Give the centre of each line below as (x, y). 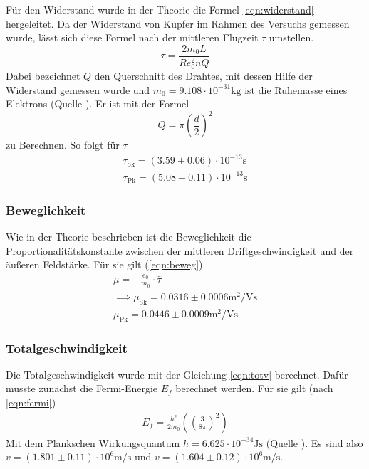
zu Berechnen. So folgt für (63, 145)
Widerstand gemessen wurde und (78, 89)
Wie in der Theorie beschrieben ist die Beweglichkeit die (129, 237)
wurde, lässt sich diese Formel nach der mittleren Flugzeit (132, 37)
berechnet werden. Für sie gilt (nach (254, 388)
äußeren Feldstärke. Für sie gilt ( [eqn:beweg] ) (104, 264)
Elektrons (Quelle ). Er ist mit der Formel (98, 104)
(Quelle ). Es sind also (315, 442)
